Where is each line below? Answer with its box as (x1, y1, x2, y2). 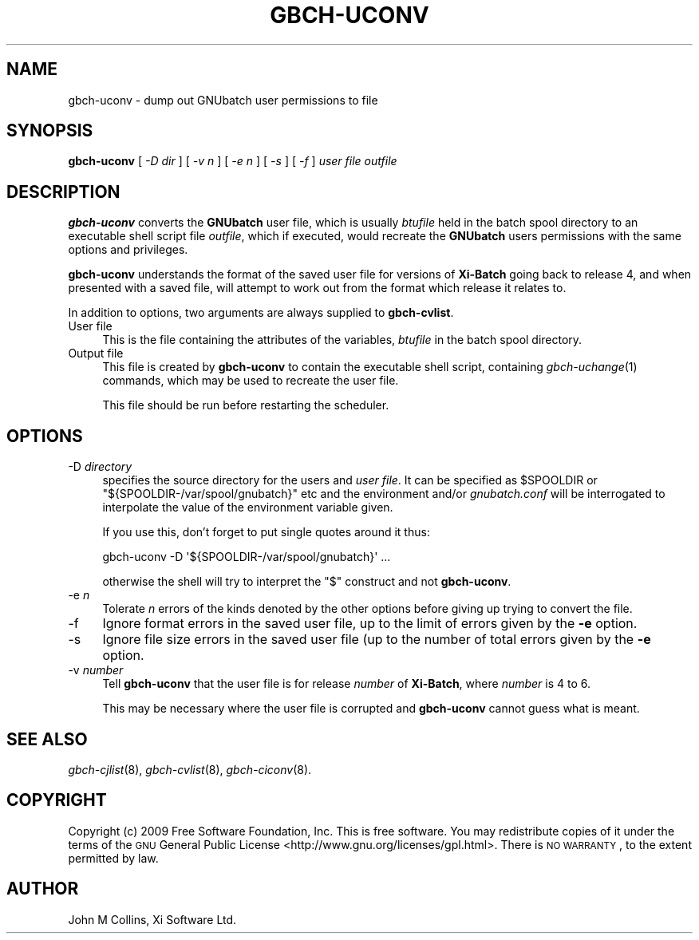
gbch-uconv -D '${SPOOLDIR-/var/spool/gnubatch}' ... (102, 550, 391, 564)
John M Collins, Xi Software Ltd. (68, 912, 237, 926)
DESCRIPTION (6, 181, 120, 202)
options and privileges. (68, 243, 188, 257)
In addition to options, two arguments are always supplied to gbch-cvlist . (68, 306, 454, 320)
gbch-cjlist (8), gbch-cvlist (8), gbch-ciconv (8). (68, 762, 312, 776)
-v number (68, 663, 124, 677)
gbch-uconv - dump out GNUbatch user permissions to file (68, 93, 378, 107)
